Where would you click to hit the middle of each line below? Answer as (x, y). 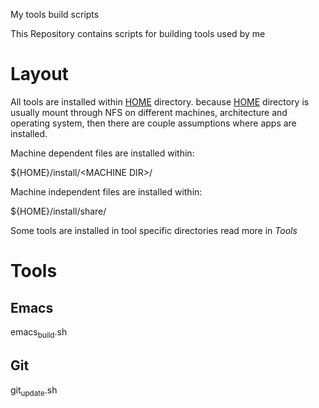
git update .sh (34, 391)
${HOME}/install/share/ (58, 211)
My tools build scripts (55, 14)
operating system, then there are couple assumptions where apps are (153, 123)
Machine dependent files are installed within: (102, 153)
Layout (39, 74)
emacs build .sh (39, 332)
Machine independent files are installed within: (106, 191)
